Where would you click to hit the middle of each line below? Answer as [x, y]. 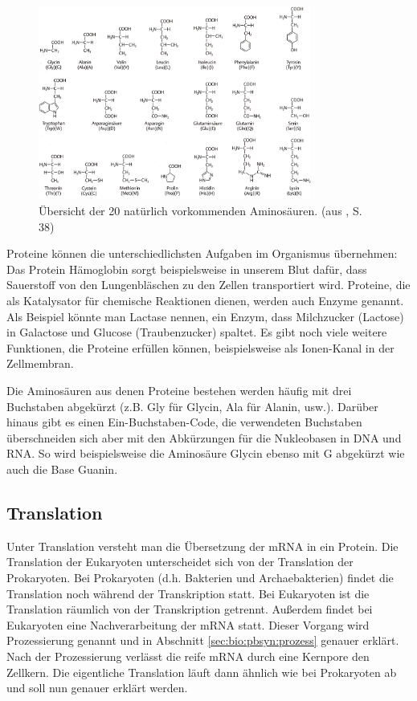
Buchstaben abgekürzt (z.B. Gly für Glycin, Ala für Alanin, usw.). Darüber [192, 406]
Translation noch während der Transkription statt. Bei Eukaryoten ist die [188, 593]
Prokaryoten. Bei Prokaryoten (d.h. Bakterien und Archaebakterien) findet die [200, 577]
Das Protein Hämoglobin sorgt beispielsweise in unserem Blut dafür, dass [187, 269]
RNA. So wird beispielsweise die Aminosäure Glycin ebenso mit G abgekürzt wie [206, 453]
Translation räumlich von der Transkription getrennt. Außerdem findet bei [190, 609]
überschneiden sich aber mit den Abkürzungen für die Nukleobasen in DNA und [204, 437]
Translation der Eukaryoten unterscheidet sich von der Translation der [180, 562]
